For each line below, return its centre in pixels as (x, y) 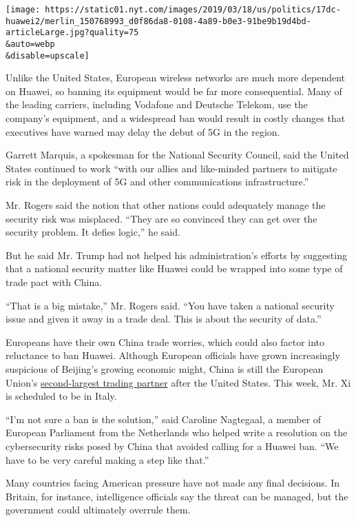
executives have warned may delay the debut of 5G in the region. (143, 131)
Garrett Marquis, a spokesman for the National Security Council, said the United (177, 155)
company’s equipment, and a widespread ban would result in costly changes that (176, 118)
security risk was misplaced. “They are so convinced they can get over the (161, 218)
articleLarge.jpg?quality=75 (72, 33)
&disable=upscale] (48, 55)
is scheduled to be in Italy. (61, 396)
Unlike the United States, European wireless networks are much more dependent (176, 78)
